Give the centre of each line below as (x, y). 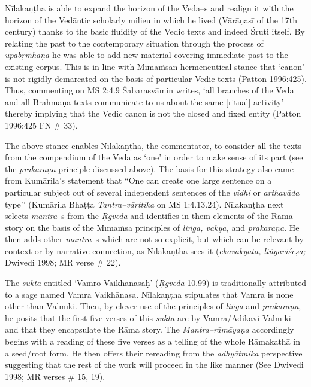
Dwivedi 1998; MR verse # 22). (63, 262)
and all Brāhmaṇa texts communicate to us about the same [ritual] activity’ (144, 101)
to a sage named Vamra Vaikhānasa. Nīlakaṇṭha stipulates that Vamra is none (149, 294)
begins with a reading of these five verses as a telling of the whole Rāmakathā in (153, 341)
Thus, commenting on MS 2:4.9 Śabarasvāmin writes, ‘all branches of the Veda (150, 90)
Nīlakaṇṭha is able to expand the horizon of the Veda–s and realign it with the (149, 8)
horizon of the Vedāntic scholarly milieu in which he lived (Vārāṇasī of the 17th (151, 19)
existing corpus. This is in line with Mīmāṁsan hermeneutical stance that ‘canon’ (155, 66)
